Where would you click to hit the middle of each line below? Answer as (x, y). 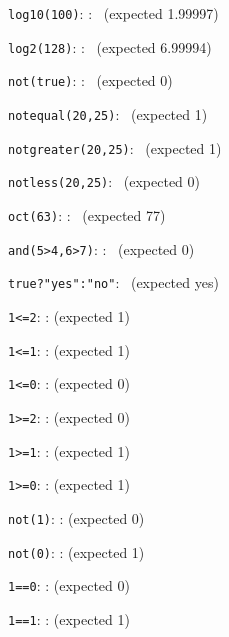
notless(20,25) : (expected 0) (104, 181)
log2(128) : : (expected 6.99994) (110, 46)
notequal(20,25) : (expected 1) (108, 113)
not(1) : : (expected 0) (76, 517)
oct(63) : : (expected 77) (87, 214)
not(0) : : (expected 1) (76, 551)
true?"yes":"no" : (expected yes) (113, 282)
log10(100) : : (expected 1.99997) (113, 13)
